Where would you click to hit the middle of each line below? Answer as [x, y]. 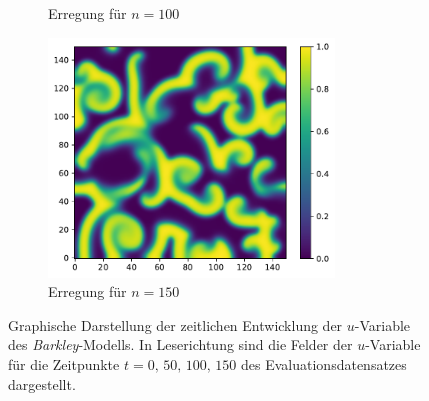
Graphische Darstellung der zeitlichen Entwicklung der [175, 324]
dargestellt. [42, 383]
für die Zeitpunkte [64, 363]
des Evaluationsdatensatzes [324, 363]
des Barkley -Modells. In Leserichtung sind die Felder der [180, 344]
